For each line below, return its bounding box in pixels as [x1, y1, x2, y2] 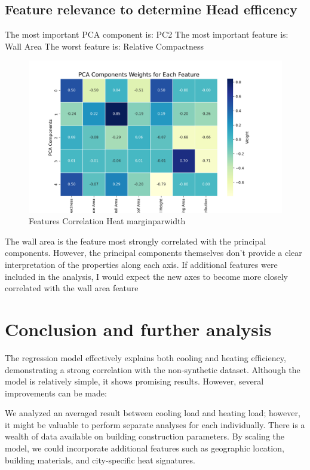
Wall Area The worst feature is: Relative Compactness [5, 39, 204, 52]
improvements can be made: [5, 386, 107, 399]
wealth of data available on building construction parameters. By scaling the [5, 430, 285, 442]
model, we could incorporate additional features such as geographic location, [5, 442, 284, 454]
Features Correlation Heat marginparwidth [29, 215, 186, 227]
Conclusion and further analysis [5, 316, 272, 341]
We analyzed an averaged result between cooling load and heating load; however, [5, 407, 300, 419]
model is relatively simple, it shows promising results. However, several [5, 375, 264, 387]
